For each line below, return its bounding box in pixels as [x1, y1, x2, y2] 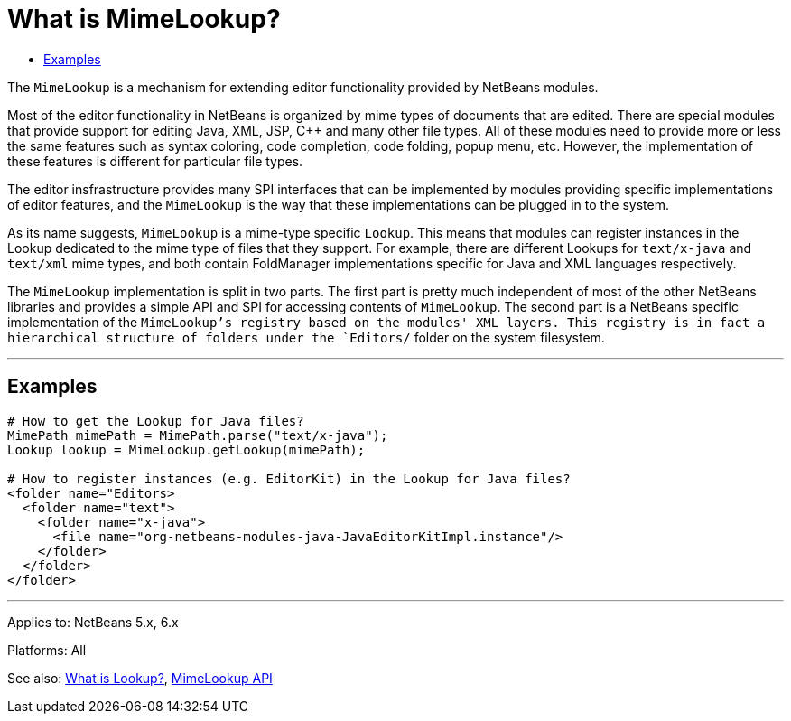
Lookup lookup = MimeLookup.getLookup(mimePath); [7, 442, 366, 457]
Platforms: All [7, 641, 87, 658]
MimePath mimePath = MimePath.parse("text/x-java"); [7, 427, 388, 443]
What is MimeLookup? [7, 4, 281, 34]
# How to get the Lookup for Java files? [7, 413, 304, 428]
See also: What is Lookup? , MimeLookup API [7, 669, 273, 686]
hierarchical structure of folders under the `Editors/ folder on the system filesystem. [7, 329, 605, 345]
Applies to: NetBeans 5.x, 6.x [7, 613, 179, 630]
